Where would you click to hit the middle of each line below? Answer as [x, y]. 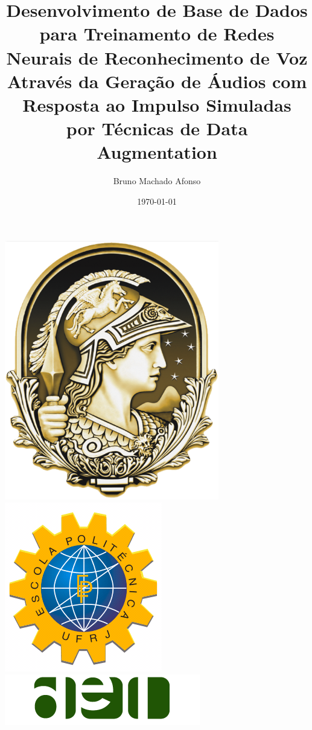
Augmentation [157, 152]
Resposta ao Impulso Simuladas [157, 104]
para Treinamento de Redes [157, 34]
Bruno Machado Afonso [157, 181]
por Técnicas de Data [157, 128]
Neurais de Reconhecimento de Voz [157, 57]
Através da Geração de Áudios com [157, 81]
